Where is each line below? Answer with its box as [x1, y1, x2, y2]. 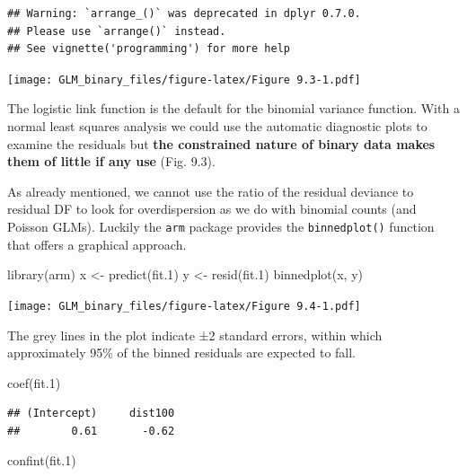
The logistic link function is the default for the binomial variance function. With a [7, 99, 460, 118]
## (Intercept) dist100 [7, 407, 175, 420]
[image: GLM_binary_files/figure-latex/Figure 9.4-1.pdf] [7, 299, 361, 313]
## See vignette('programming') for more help [7, 42, 290, 56]
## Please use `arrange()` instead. [7, 24, 226, 38]
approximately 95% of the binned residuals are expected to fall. [7, 343, 357, 362]
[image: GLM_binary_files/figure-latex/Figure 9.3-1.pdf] [7, 73, 361, 86]
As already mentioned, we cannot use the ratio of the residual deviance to [7, 181, 414, 200]
